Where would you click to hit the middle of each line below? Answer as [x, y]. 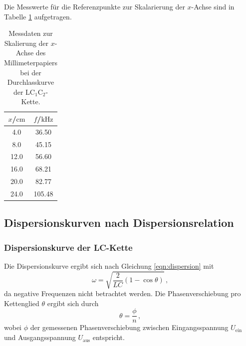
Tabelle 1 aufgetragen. [38, 16]
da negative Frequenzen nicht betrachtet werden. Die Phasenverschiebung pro [123, 293]
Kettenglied [22, 303]
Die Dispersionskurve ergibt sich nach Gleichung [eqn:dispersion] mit [109, 266]
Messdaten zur [31, 33]
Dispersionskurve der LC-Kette [68, 247]
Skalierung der [26, 43]
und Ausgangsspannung [40, 337]
